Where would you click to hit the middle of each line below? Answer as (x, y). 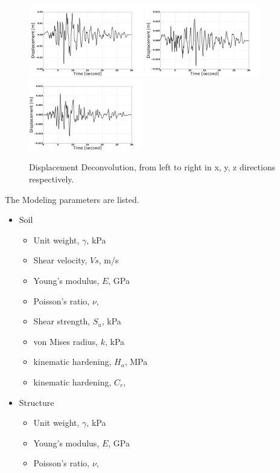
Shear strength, (62, 321)
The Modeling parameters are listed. (72, 199)
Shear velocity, (60, 260)
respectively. (52, 179)
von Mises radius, (66, 341)
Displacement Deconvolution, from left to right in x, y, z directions (152, 167)
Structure (37, 402)
